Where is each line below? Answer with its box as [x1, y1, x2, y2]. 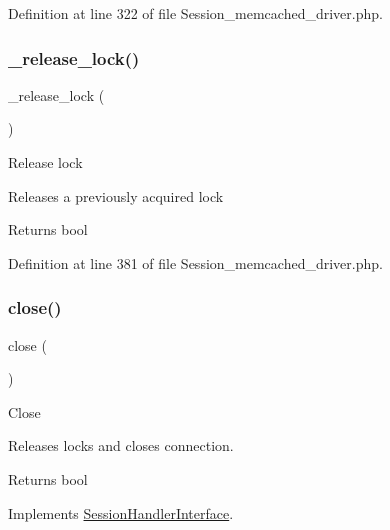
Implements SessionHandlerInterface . [8, 502, 234, 523]
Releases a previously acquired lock [8, 185, 224, 206]
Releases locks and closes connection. [8, 435, 234, 456]
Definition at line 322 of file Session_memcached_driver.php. [8, 3, 383, 23]
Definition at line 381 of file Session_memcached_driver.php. [8, 252, 383, 273]
